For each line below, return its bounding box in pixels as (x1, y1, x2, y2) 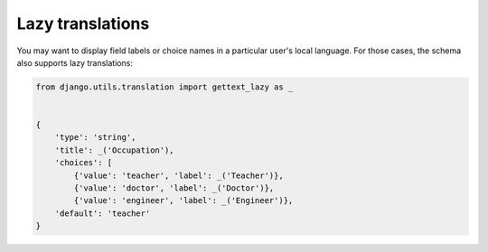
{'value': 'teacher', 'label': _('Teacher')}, (73, 170, 284, 181)
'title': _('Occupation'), (54, 145, 175, 155)
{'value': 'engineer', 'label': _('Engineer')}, (73, 195, 294, 206)
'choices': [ (54, 158, 113, 168)
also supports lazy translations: (16, 57, 133, 68)
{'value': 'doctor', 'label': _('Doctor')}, (73, 183, 275, 193)
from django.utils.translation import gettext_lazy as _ (35, 81, 294, 92)
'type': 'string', (54, 132, 136, 143)
